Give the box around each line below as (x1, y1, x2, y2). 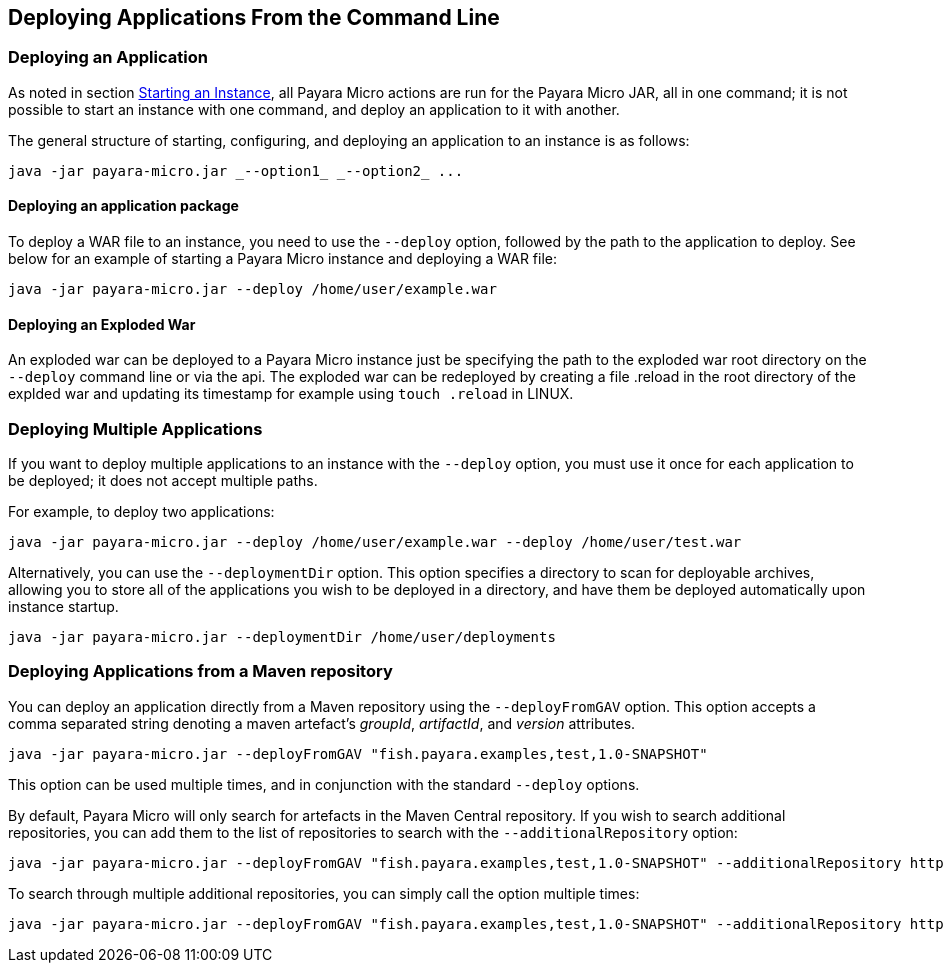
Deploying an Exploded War (8, 315, 196, 333)
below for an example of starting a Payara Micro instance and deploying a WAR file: (8, 250, 557, 268)
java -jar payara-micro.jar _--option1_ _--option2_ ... (8, 162, 464, 179)
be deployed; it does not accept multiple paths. (8, 471, 318, 489)
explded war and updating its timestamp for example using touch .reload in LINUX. (8, 385, 574, 403)
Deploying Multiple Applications (8, 418, 263, 439)
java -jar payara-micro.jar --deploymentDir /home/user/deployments (8, 628, 556, 645)
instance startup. (8, 597, 119, 615)
